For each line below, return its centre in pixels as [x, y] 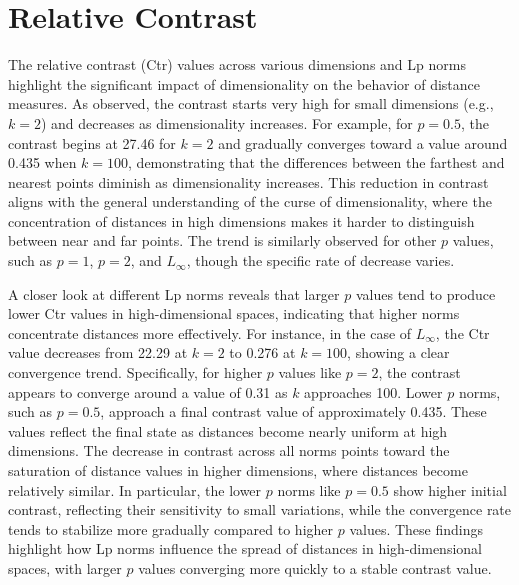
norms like [309, 489]
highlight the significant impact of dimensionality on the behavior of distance [244, 83]
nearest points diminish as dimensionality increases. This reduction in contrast [248, 181]
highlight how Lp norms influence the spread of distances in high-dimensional [245, 548]
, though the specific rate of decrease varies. [320, 260]
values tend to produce [425, 293]
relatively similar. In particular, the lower [135, 489]
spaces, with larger [65, 567]
